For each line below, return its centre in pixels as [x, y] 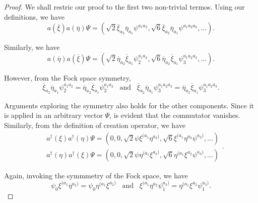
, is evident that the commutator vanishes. [175, 115]
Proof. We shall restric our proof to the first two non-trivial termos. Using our [124, 7]
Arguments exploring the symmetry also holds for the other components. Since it [129, 105]
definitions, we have [34, 16]
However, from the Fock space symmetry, [68, 77]
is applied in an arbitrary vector [53, 115]
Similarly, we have [32, 47]
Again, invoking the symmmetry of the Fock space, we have [96, 175]
